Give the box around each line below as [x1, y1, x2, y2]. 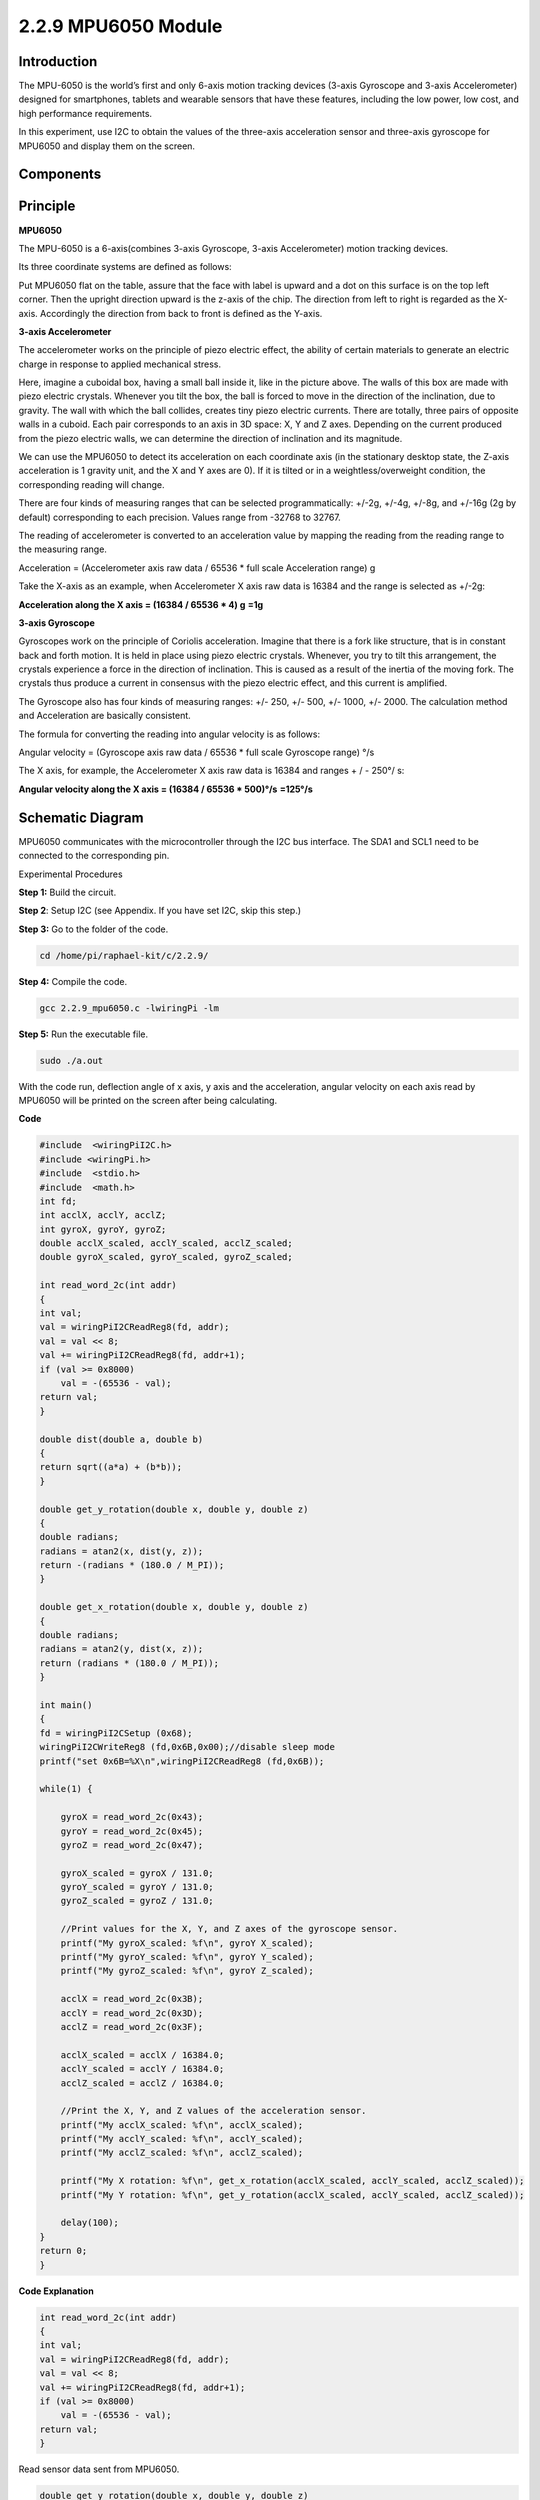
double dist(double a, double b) [39, 1433, 204, 1445]
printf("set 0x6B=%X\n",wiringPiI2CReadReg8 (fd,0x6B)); [39, 1755, 325, 1767]
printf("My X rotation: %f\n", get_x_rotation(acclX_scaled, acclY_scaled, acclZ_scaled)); [60, 2175, 525, 2187]
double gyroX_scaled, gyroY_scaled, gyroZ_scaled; [39, 1251, 294, 1263]
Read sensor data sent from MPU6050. [18, 2463, 180, 2475]
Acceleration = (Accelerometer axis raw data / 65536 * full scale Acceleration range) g [18, 561, 376, 574]
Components [18, 166, 102, 183]
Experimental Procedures [18, 868, 124, 880]
